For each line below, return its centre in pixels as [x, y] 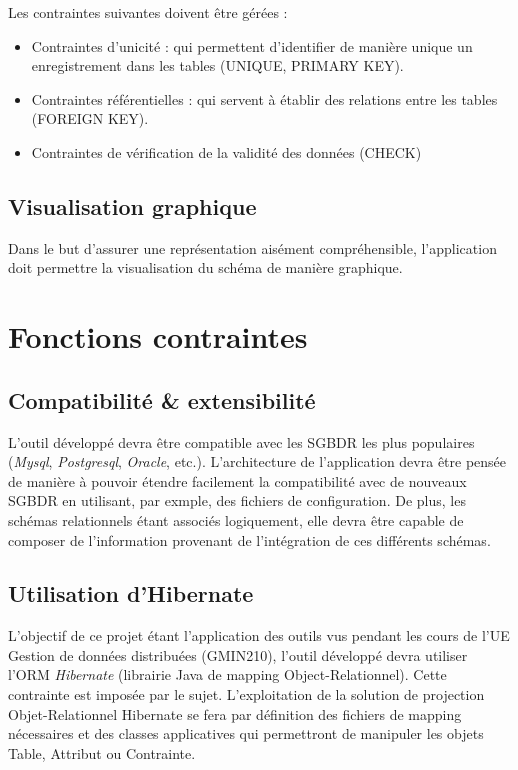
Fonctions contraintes [158, 336]
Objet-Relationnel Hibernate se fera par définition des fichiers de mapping [235, 713]
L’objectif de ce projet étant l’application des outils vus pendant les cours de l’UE [259, 635]
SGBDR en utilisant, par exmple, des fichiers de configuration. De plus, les [237, 500]
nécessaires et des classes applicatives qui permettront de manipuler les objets [246, 733]
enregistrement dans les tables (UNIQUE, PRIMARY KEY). [217, 65]
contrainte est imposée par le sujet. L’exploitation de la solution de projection [246, 694]
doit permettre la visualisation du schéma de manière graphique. [205, 267]
